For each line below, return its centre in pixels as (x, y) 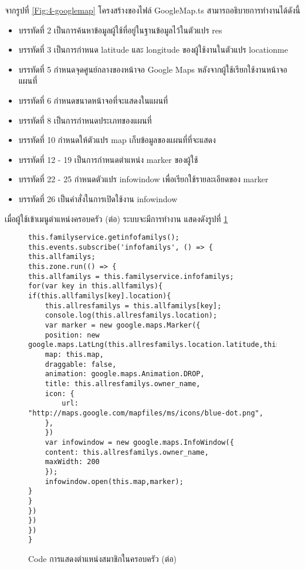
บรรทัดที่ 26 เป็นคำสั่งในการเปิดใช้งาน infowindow (98, 198)
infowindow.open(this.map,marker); (114, 481)
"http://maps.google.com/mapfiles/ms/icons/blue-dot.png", (146, 413)
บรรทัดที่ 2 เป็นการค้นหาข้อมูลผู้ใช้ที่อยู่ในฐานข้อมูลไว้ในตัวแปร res (120, 30)
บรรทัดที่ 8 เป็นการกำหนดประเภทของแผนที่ (85, 120)
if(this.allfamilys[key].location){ (100, 296)
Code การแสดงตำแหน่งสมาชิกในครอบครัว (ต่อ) (103, 559)
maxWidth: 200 (72, 462)
